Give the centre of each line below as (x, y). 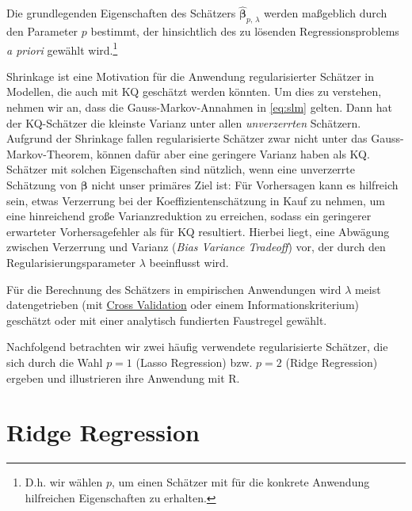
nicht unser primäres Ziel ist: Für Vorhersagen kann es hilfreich (245, 185)
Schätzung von (42, 185)
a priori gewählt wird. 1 (62, 48)
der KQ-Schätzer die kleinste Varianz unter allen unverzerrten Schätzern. (184, 122)
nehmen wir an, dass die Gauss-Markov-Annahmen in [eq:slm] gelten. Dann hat (199, 107)
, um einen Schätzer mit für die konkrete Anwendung (240, 482)
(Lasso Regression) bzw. (194, 362)
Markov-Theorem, (50, 153)
